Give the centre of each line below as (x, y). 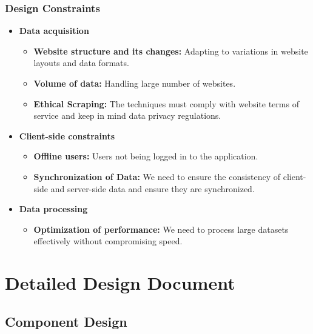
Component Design (66, 321)
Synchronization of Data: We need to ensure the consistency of (157, 176)
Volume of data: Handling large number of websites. (135, 83)
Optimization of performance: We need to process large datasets (161, 229)
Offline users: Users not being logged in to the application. (146, 156)
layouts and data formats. (81, 63)
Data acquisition (54, 31)
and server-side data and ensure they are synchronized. (153, 188)
